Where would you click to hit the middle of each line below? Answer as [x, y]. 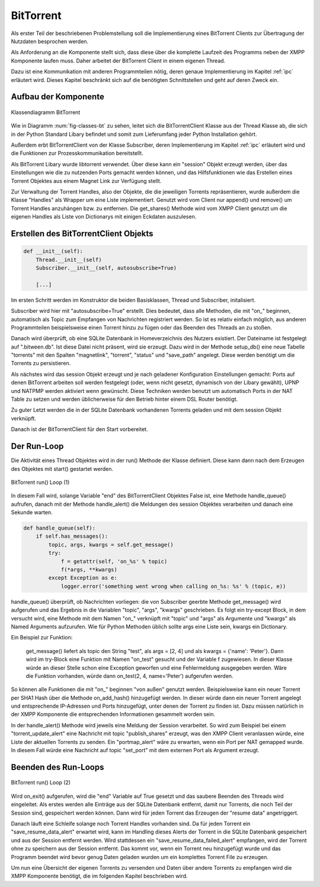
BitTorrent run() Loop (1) [40, 482]
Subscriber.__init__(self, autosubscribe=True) [106, 268]
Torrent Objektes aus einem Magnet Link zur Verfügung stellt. [86, 180]
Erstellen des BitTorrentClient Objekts [82, 234]
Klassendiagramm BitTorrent [46, 112]
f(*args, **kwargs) [89, 570]
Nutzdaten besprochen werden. [50, 41]
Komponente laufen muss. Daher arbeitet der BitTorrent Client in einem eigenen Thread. [118, 61]
